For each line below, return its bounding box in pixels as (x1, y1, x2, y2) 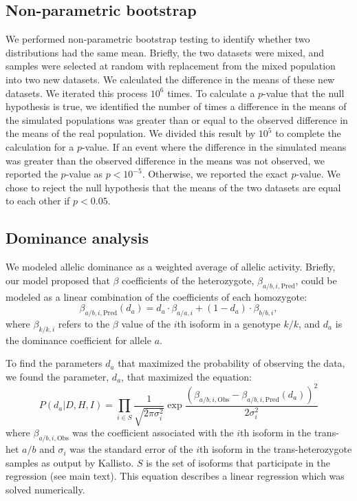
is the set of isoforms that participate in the (146, 455, 331, 469)
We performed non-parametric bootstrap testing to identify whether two (6, 32, 310, 46)
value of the (121, 316, 171, 330)
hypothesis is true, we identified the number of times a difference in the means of (6, 99, 347, 114)
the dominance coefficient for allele (6, 332, 151, 347)
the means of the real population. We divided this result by (6, 126, 256, 140)
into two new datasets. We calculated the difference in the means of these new (6, 72, 335, 86)
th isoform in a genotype (177, 316, 281, 330)
